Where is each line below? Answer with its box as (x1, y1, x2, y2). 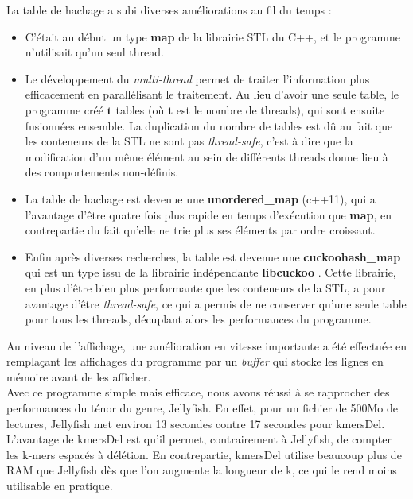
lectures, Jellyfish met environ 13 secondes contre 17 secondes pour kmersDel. (6, 415, 385, 431)
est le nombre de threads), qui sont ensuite (176, 101, 385, 118)
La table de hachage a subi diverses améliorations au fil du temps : (6, 2, 332, 17)
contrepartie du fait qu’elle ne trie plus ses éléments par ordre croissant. (25, 222, 376, 238)
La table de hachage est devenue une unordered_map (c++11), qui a (25, 190, 376, 207)
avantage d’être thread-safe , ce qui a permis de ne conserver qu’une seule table (25, 295, 407, 311)
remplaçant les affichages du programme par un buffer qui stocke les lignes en (6, 353, 384, 369)
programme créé (25, 101, 103, 118)
